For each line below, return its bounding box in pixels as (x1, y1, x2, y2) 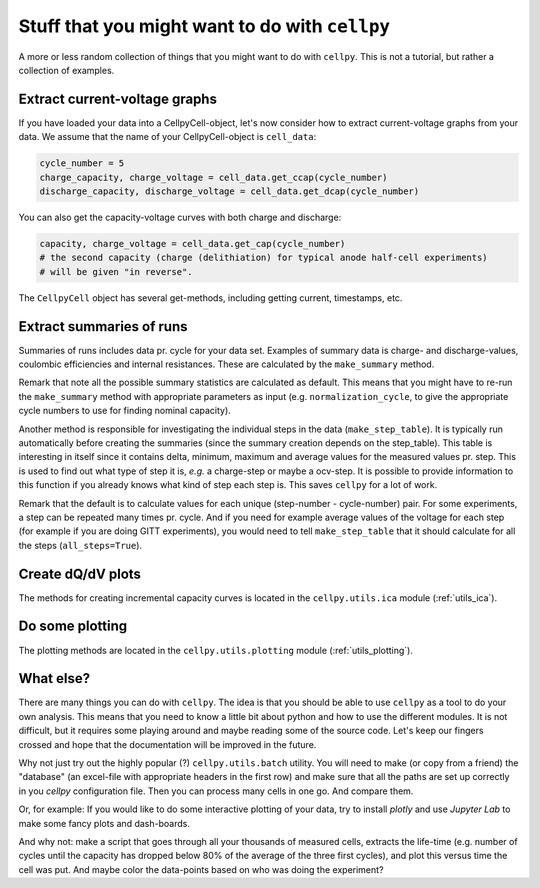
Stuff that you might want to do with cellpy (18, 15, 390, 37)
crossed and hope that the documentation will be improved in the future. (18, 738, 317, 750)
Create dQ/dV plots (18, 565, 142, 582)
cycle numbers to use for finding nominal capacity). (18, 405, 232, 417)
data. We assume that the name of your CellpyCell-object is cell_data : (18, 131, 317, 143)
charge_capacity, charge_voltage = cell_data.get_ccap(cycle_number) (39, 171, 388, 183)
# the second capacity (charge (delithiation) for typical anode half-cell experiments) (39, 252, 489, 264)
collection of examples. (18, 64, 115, 76)
